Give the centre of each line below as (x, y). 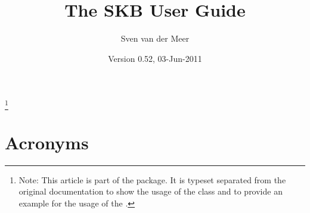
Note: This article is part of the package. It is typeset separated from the (152, 179)
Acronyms (47, 142)
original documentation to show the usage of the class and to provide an (151, 191)
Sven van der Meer (155, 38)
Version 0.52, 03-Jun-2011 (155, 58)
